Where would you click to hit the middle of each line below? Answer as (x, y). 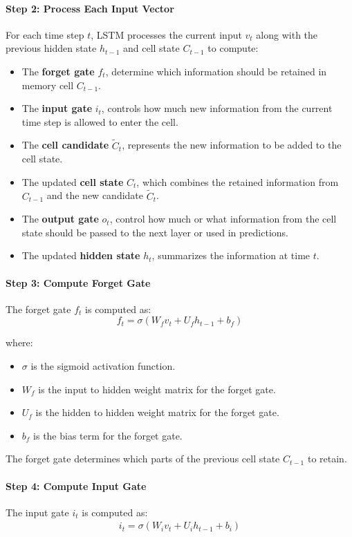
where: (19, 342)
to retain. (327, 459)
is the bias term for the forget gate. (108, 435)
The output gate (60, 219)
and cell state (151, 48)
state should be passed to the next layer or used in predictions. (155, 232)
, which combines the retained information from (238, 181)
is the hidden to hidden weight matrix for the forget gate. (157, 412)
